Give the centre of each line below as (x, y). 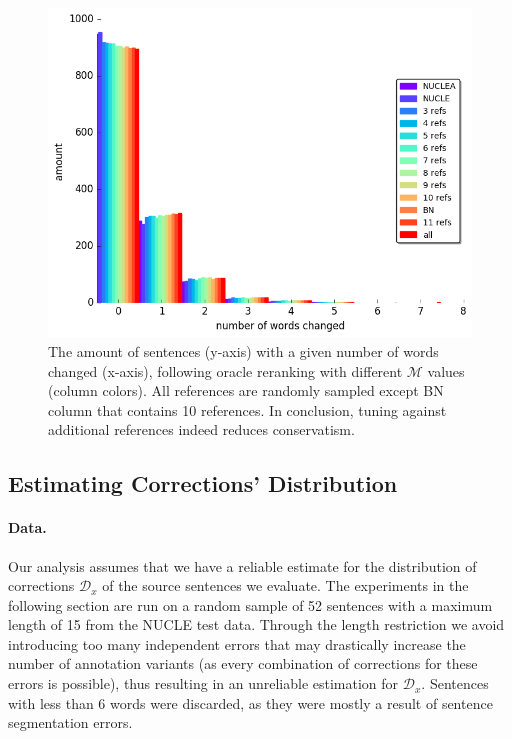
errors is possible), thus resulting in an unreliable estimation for (203, 683)
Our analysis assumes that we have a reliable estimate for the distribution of (242, 565)
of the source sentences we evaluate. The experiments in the (285, 585)
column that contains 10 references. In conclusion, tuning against (247, 409)
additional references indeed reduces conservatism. (201, 429)
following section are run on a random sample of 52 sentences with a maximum (250, 604)
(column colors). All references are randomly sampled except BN (246, 390)
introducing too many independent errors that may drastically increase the (237, 643)
